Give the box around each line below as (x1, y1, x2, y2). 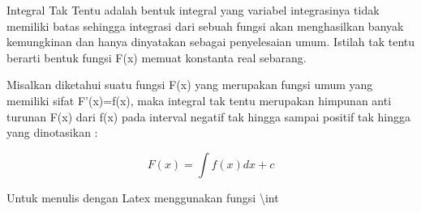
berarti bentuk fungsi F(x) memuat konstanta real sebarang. (6, 49, 307, 66)
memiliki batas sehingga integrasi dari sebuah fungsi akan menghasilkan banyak (6, 17, 404, 34)
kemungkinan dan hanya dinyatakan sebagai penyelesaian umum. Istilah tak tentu (6, 33, 415, 50)
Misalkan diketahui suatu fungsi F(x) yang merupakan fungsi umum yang (6, 76, 373, 93)
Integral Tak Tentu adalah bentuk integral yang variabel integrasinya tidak (6, 2, 380, 18)
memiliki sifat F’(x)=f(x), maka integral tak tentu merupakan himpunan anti (6, 91, 392, 108)
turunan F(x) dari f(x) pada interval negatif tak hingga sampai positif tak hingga (6, 108, 410, 125)
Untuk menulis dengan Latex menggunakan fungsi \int (6, 189, 279, 206)
